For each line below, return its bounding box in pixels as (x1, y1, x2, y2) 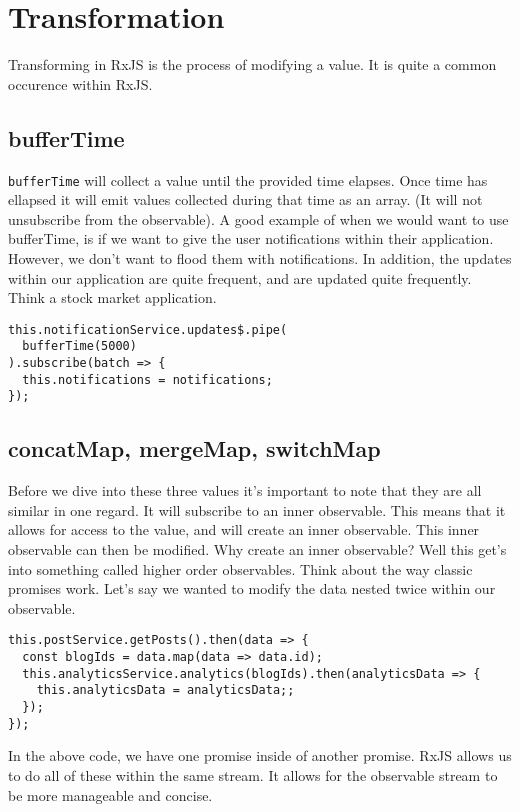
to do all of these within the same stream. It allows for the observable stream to (8, 764, 498, 785)
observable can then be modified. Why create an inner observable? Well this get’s (8, 539, 507, 559)
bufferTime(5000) (22, 339, 137, 354)
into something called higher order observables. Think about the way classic (8, 558, 473, 579)
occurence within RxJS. (8, 73, 153, 94)
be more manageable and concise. (8, 784, 213, 805)
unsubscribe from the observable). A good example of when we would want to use (8, 208, 509, 229)
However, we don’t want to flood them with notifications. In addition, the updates (8, 247, 512, 268)
